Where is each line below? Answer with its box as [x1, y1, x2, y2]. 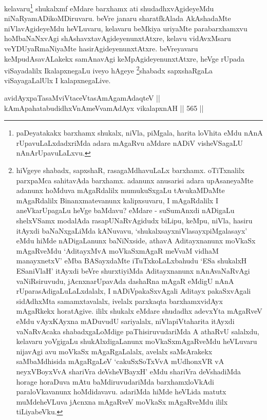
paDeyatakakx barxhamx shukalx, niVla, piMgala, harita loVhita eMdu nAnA [16, 127, 263, 138]
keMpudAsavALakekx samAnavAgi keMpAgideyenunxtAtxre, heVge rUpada [4, 53, 244, 64]
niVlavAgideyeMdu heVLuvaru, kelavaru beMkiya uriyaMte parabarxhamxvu [4, 23, 247, 33]
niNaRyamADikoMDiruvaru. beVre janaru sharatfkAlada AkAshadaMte [4, 13, 231, 24]
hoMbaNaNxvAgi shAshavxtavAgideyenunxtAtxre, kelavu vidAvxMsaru [4, 33, 231, 44]
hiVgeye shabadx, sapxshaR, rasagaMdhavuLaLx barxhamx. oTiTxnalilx [16, 165, 245, 176]
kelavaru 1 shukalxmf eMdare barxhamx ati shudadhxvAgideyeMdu [4, 2, 214, 13]
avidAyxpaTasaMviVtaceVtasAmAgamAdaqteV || [4, 92, 160, 103]
